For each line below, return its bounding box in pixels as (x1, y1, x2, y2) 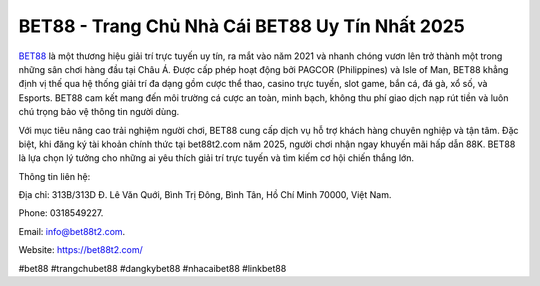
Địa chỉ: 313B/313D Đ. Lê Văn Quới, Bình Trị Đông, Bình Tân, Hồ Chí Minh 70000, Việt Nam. (18, 189, 392, 201)
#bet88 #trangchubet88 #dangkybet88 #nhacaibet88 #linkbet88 (18, 262, 287, 274)
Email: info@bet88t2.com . (18, 225, 126, 237)
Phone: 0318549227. (18, 207, 104, 219)
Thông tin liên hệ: (18, 170, 91, 182)
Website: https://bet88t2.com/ (18, 244, 144, 256)
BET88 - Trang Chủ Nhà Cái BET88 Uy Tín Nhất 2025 (18, 15, 465, 37)
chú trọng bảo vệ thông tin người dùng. (18, 106, 180, 118)
